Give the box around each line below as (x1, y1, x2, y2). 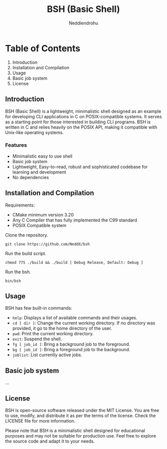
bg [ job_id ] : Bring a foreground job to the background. (12, 347, 130, 353)
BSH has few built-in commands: (5, 305, 73, 311)
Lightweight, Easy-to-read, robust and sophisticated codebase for (12, 164, 148, 170)
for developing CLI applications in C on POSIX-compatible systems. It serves (5, 113, 162, 119)
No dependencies (12, 174, 49, 180)
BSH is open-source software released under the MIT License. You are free (5, 408, 160, 414)
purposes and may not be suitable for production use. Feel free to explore (5, 433, 157, 439)
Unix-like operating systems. (5, 129, 64, 135)
